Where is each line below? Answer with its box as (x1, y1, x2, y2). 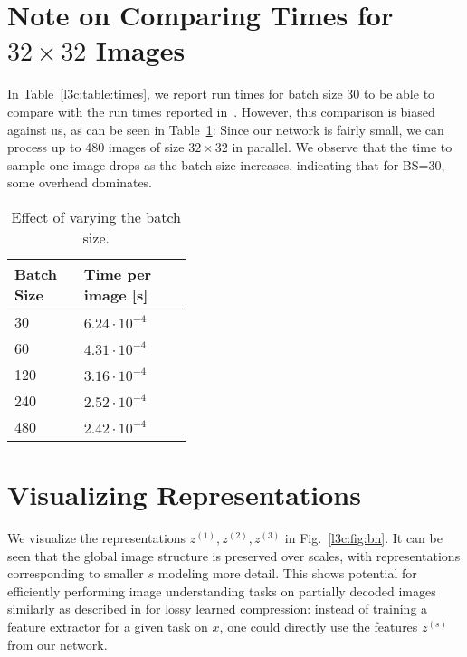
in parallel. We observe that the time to (232, 138, 453, 157)
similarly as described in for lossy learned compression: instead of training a (7, 599, 428, 618)
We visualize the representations (7, 528, 186, 547)
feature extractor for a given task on (7, 616, 208, 635)
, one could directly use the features (219, 616, 418, 635)
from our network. (7, 634, 108, 653)
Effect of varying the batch (11, 205, 181, 227)
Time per (83, 262, 152, 284)
